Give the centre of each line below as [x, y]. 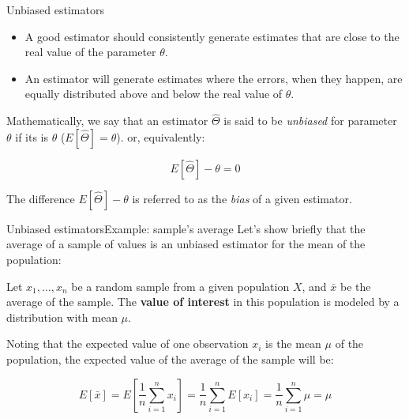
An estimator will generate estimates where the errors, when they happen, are [214, 78]
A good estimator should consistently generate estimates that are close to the [212, 36]
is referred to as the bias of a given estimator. [242, 198]
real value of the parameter [90, 52]
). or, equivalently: [161, 136]
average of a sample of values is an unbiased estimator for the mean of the [186, 244]
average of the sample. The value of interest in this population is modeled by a [203, 302]
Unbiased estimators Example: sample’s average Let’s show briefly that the [186, 228]
